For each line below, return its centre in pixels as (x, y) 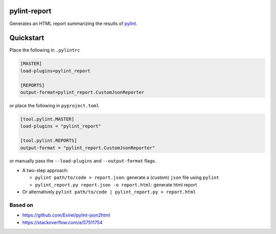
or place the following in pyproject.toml (54, 105)
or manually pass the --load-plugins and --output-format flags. (83, 161)
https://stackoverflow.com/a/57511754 (62, 222)
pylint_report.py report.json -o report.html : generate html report (116, 184)
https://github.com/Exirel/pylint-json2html (66, 215)
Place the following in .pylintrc (45, 50)
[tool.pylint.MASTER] (47, 119)
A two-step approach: (45, 170)
